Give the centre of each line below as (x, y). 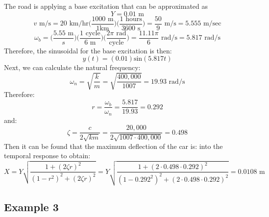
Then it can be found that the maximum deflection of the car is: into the (113, 146)
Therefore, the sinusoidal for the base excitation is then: (88, 50)
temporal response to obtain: (47, 156)
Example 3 (31, 206)
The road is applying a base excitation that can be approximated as (106, 6)
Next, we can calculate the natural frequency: (72, 67)
